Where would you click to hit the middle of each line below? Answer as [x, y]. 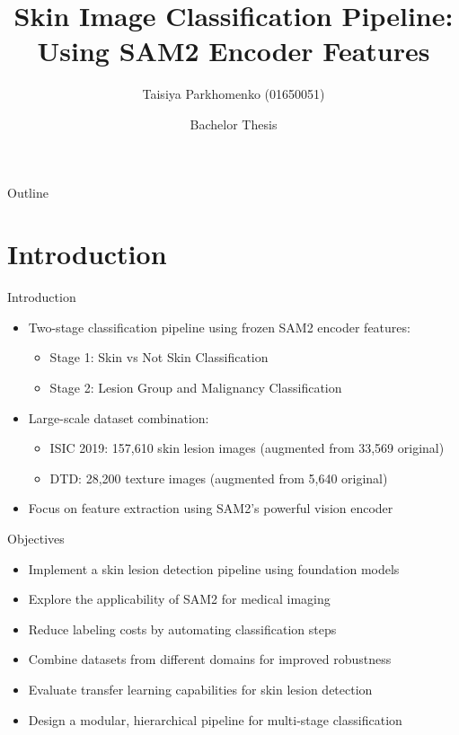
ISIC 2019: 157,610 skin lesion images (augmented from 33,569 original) [247, 448]
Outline [28, 192]
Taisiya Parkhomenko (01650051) [234, 94]
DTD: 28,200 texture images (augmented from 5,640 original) [219, 478]
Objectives [36, 538]
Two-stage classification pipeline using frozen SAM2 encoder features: [219, 327]
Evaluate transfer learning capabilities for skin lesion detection [200, 689]
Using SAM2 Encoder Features [234, 51]
